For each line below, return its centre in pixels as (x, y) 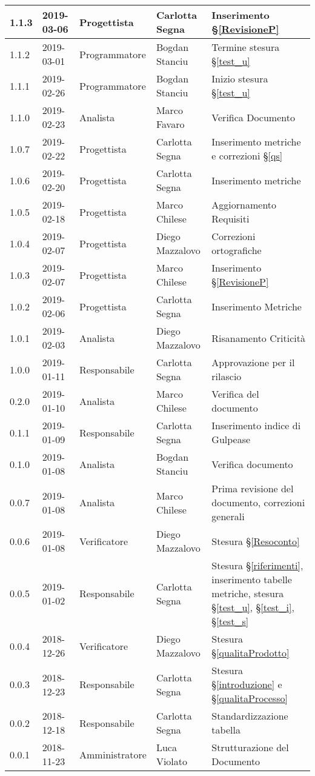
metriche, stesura (248, 593)
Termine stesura (246, 47)
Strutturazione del (250, 747)
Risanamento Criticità (258, 338)
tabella (226, 730)
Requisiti (230, 219)
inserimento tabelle (252, 579)
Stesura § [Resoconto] (256, 541)
